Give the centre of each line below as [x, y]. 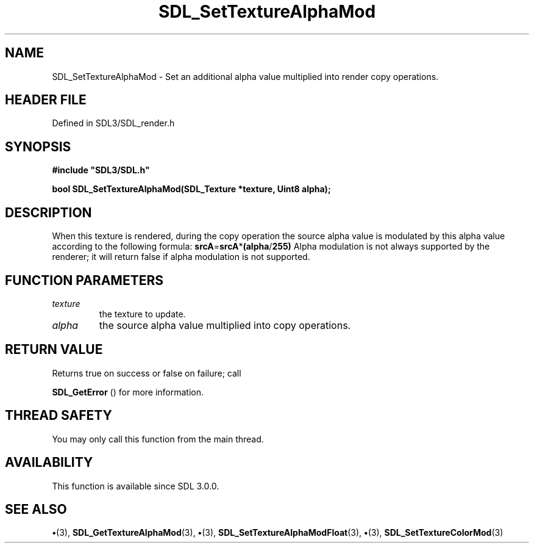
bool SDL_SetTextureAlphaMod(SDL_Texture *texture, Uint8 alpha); [191, 189]
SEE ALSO [36, 509]
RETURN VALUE [54, 350]
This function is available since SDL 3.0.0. [136, 486]
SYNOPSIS [38, 146]
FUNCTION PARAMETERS [84, 280]
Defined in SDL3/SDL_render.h [113, 123]
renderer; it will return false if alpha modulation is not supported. [181, 257]
